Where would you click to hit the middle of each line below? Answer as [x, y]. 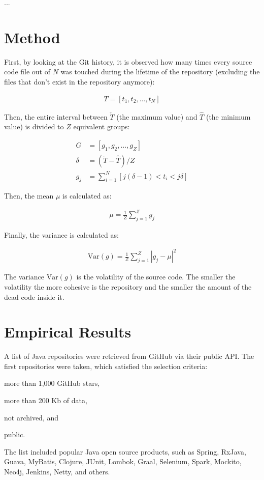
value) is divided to [34, 126]
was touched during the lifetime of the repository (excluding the [160, 72]
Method [32, 37]
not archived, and [31, 417]
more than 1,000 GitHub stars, [52, 383]
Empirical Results [68, 332]
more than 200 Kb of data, [46, 400]
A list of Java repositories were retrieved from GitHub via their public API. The [129, 356]
